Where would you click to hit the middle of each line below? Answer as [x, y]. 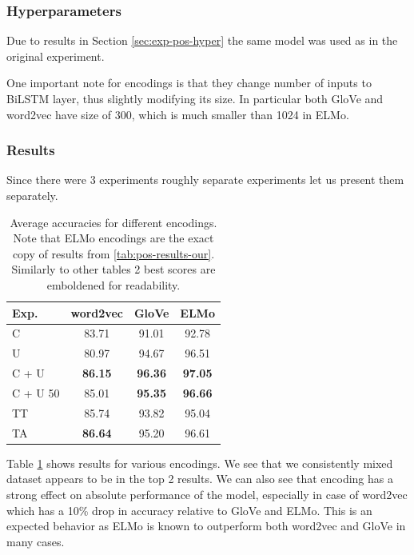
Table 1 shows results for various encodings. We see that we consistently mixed [200, 463]
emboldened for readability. [113, 284]
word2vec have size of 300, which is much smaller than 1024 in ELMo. [178, 114]
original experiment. [56, 56]
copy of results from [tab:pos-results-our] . [113, 253]
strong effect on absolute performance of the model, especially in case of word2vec [207, 494]
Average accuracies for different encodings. [113, 222]
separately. [32, 195]
